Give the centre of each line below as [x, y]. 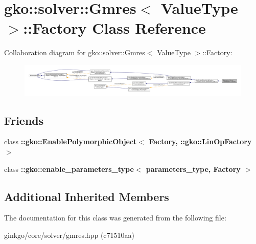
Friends [24, 120]
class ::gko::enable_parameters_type [69, 169]
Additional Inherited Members [87, 196]
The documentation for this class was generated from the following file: [115, 218]
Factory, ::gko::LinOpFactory [200, 141]
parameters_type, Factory [193, 169]
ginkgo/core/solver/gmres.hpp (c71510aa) [69, 235]
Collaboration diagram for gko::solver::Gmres [75, 52]
